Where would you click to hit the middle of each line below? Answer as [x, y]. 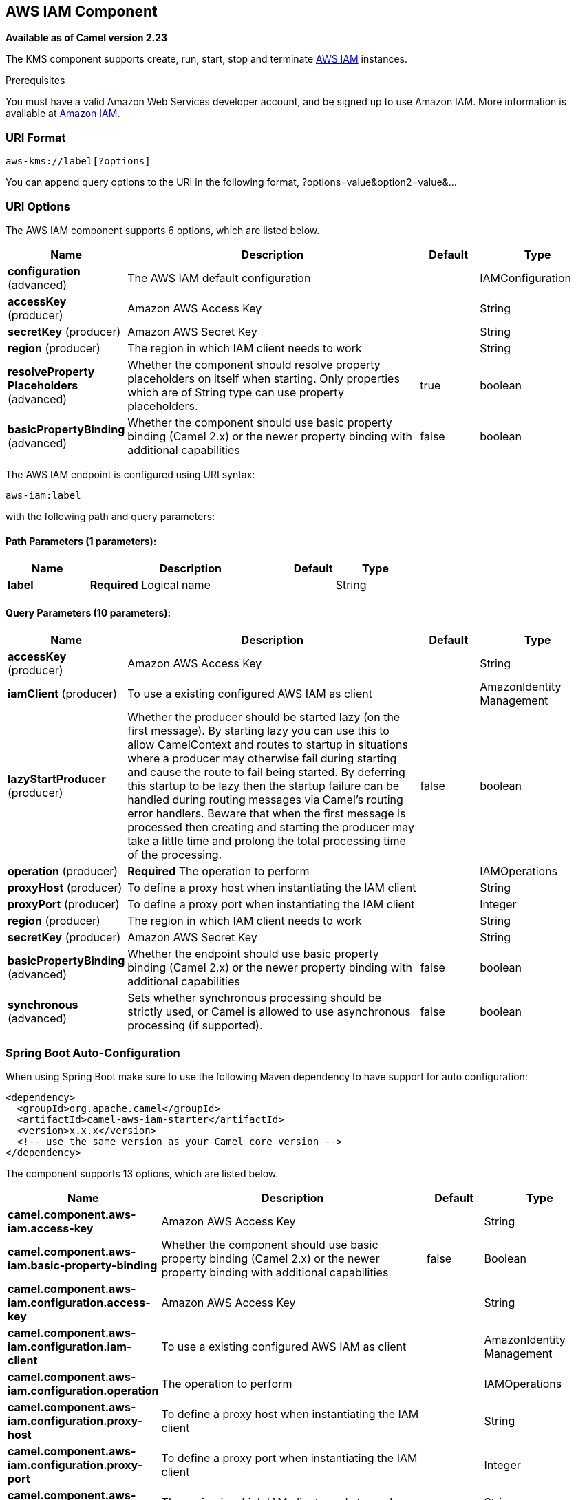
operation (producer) [63, 871]
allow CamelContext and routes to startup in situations [268, 745]
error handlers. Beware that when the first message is [267, 814]
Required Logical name [150, 585]
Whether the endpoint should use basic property [253, 954]
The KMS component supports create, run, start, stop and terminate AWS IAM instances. [207, 59]
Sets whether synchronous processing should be [254, 998]
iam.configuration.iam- [70, 1347]
